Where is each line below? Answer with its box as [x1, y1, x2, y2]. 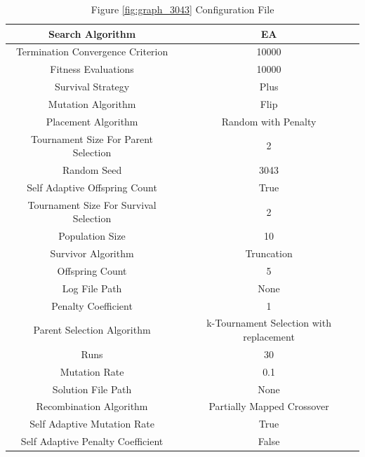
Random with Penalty [221, 114, 317, 128]
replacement [243, 329, 295, 344]
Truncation [245, 246, 293, 261]
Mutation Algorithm [48, 96, 136, 111]
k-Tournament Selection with [206, 315, 331, 330]
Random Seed [62, 163, 122, 177]
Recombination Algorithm [36, 399, 148, 414]
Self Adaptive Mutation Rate [29, 416, 154, 431]
